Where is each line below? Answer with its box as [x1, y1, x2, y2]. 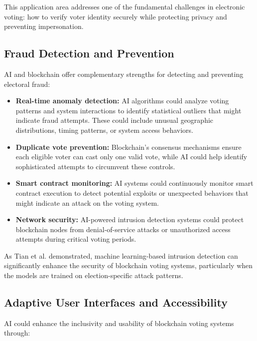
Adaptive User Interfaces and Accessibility [4, 295, 228, 310]
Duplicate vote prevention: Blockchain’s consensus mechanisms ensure [15, 141, 242, 152]
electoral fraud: [4, 78, 50, 89]
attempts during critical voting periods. [15, 234, 136, 244]
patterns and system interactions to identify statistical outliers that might [15, 105, 242, 115]
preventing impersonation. [4, 21, 84, 31]
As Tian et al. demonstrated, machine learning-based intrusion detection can [4, 250, 238, 261]
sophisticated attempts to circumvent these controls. [15, 161, 175, 171]
